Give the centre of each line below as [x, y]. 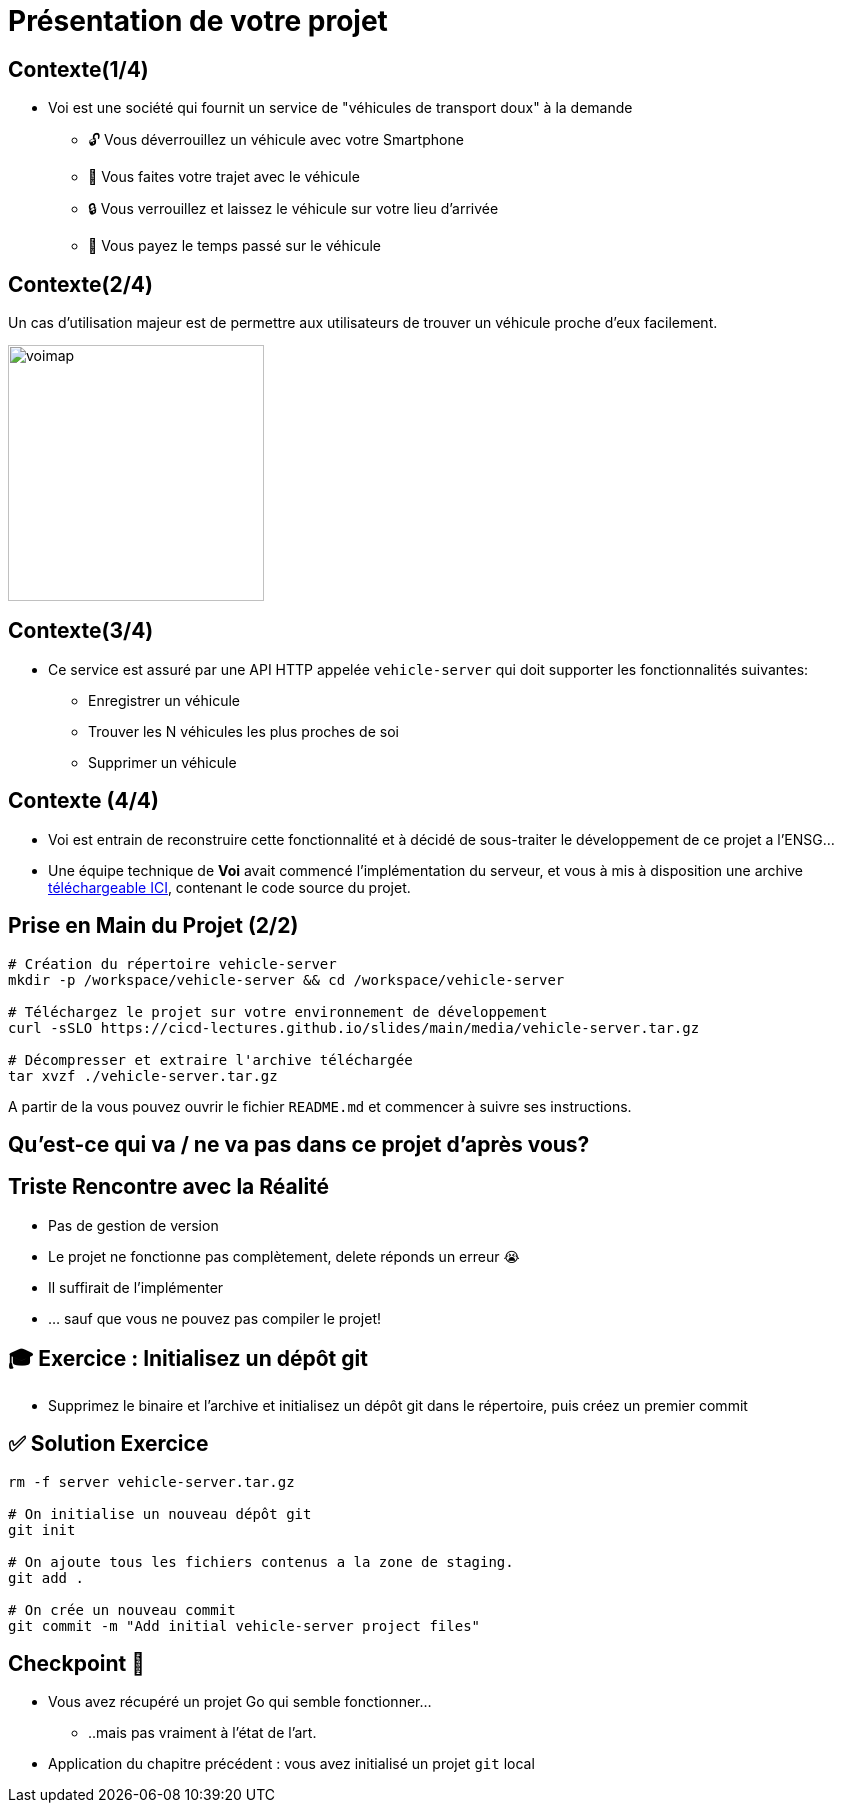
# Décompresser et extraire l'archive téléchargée [210, 1059]
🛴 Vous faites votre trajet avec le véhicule [224, 177]
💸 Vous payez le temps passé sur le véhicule [234, 246]
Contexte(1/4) [78, 69]
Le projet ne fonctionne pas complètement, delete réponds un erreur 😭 [284, 1256]
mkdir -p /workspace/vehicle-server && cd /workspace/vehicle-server [286, 979]
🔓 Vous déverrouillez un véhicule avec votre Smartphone [276, 140]
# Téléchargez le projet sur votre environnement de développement [278, 1011]
